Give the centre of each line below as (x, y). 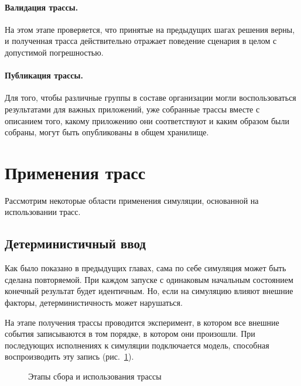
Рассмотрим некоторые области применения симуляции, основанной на (132, 200)
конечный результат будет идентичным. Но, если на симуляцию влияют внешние (149, 291)
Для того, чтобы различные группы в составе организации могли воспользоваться (150, 98)
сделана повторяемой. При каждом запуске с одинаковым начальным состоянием (149, 279)
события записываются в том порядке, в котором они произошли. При (130, 334)
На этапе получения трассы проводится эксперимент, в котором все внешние (142, 322)
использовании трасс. (43, 212)
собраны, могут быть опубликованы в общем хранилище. (107, 132)
